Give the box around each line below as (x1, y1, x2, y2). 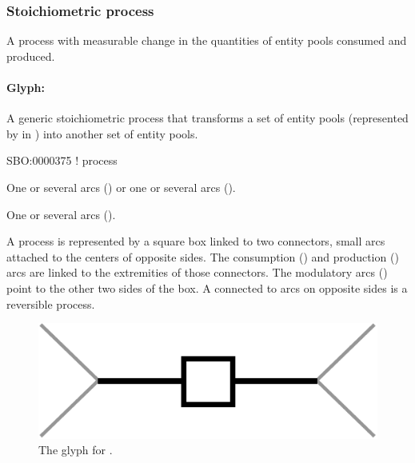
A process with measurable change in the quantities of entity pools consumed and (6, 32, 407, 49)
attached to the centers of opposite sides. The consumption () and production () (6, 248, 399, 265)
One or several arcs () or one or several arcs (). (6, 178, 236, 195)
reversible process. (6, 295, 95, 312)
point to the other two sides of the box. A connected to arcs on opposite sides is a (6, 279, 408, 296)
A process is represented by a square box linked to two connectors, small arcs (6, 233, 385, 249)
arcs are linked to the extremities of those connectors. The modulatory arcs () (6, 264, 388, 281)
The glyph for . (38, 441, 113, 458)
